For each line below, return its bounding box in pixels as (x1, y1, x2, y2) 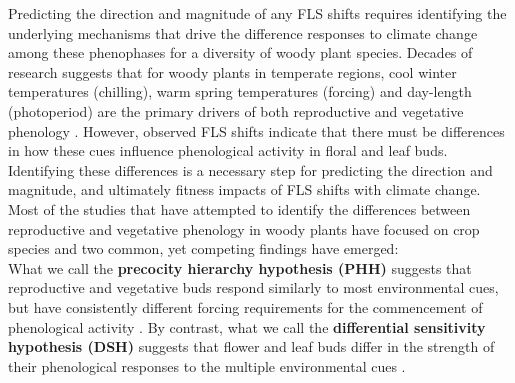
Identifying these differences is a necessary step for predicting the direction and (8, 159, 493, 180)
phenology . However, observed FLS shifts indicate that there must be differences (8, 120, 505, 141)
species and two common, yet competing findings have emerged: (8, 238, 399, 259)
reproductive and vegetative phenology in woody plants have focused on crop (8, 218, 480, 239)
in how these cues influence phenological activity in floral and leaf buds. (8, 140, 448, 161)
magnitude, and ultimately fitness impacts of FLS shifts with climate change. (8, 179, 481, 200)
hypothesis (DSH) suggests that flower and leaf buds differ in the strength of (8, 336, 495, 357)
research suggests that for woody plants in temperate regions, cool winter (8, 61, 457, 82)
